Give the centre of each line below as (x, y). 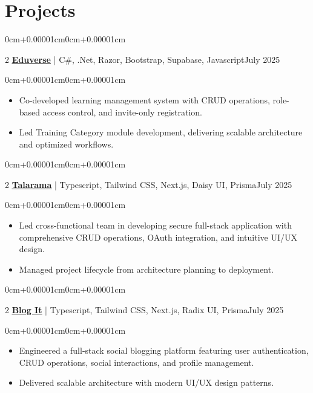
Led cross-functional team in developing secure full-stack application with (155, 225)
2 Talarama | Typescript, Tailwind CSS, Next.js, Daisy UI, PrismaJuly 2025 (149, 184)
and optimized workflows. (66, 144)
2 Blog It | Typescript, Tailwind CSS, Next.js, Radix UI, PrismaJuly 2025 (144, 310)
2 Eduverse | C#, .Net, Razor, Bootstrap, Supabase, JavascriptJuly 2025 (143, 59)
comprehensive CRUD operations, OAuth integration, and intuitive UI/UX (158, 237)
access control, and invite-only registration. (122, 112)
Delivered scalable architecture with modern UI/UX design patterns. (147, 382)
